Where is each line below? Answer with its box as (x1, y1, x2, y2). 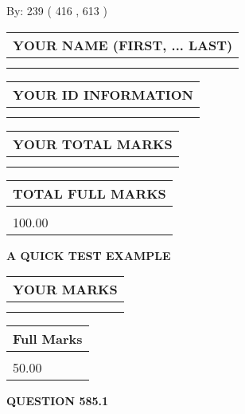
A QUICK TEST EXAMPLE (6, 246, 171, 263)
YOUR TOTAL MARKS (13, 134, 173, 153)
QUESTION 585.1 (6, 392, 109, 409)
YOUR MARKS (13, 280, 118, 299)
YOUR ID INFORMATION (13, 85, 193, 104)
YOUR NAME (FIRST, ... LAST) (13, 35, 233, 54)
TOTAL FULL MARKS (13, 183, 166, 203)
